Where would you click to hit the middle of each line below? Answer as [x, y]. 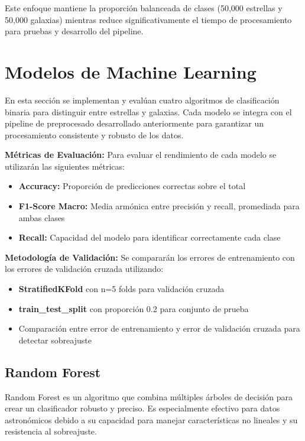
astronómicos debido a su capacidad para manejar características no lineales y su [151, 419]
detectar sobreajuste [55, 340]
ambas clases [42, 217]
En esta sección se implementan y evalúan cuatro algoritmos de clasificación [142, 100]
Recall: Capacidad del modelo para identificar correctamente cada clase [150, 237]
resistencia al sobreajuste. [51, 431]
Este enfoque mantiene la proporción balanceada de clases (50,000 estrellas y [144, 8]
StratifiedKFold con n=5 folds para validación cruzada [121, 289]
